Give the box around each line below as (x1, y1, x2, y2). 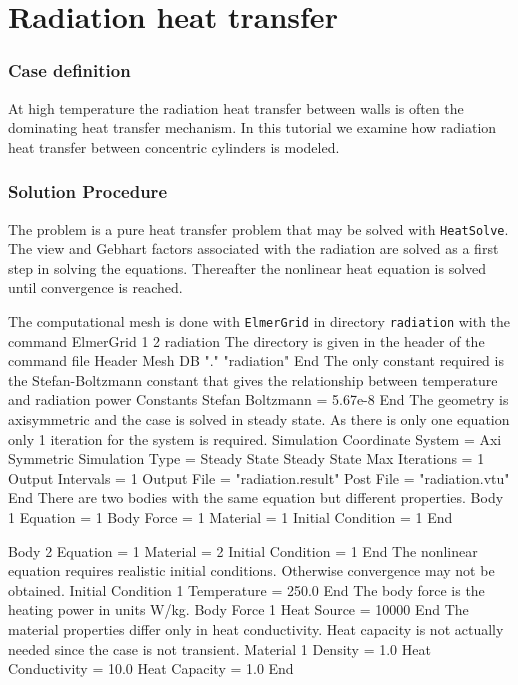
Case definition (8, 58, 131, 83)
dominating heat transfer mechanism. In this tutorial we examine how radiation (8, 117, 497, 138)
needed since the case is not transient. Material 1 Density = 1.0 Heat (8, 638, 431, 659)
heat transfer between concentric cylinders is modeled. (8, 136, 340, 157)
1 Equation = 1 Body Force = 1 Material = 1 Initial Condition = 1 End (8, 507, 453, 528)
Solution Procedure (8, 179, 167, 204)
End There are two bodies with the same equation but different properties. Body (8, 487, 504, 508)
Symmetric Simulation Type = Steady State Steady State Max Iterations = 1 (8, 448, 485, 469)
